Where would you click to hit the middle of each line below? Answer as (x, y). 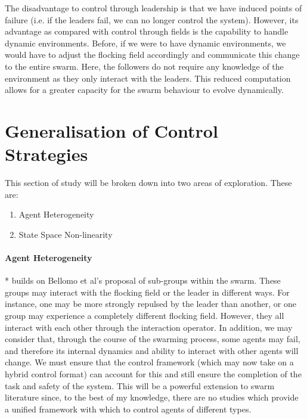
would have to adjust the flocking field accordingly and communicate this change (152, 55)
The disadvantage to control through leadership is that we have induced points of (153, 8)
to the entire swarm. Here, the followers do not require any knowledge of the (144, 66)
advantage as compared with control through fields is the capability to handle (147, 31)
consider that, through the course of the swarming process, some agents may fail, (153, 339)
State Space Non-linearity (66, 234)
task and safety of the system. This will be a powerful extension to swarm (140, 385)
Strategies (46, 154)
